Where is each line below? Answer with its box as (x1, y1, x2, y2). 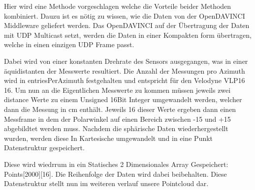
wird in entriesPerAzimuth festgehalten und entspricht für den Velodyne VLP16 (4, 75, 245, 85)
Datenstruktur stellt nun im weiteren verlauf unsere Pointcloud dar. (4, 178, 209, 189)
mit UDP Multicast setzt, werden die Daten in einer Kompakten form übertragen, (4, 29, 252, 40)
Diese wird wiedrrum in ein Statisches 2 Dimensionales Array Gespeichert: (4, 159, 228, 169)
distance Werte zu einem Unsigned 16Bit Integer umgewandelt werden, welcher (4, 94, 242, 105)
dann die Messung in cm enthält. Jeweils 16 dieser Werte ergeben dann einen (4, 104, 236, 114)
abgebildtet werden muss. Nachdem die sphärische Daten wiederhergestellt (4, 123, 228, 134)
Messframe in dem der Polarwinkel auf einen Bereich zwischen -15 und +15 (4, 113, 231, 124)
